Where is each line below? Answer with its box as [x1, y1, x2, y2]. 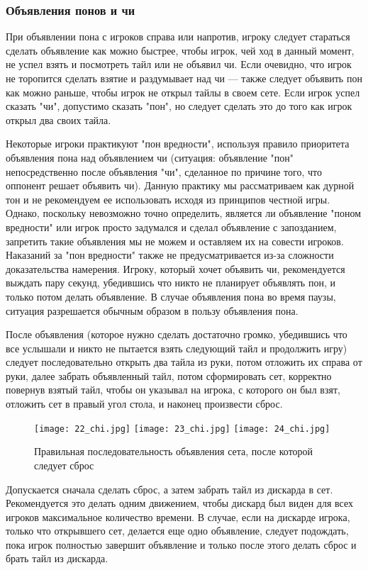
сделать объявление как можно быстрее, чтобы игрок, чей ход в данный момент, [6, 43, 355, 57]
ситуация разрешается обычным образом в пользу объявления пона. [6, 303, 299, 318]
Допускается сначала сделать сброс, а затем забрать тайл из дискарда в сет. [6, 481, 333, 496]
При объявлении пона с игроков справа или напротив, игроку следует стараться [6, 29, 350, 44]
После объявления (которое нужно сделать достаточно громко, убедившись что [6, 327, 347, 342]
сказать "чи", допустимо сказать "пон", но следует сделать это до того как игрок [6, 99, 352, 113]
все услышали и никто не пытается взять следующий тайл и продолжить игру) [6, 340, 347, 355]
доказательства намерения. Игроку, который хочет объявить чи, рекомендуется [6, 261, 345, 276]
